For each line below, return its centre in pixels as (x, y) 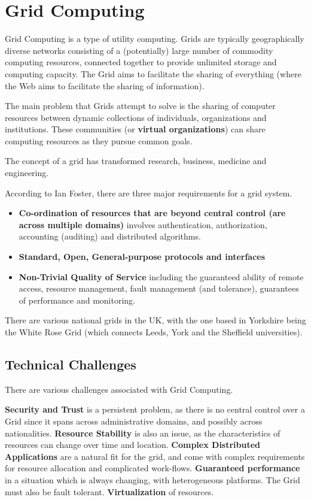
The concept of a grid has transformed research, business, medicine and (136, 161)
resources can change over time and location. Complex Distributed (133, 445)
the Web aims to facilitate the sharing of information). (105, 85)
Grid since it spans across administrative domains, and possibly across (134, 421)
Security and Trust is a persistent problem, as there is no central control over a (155, 409)
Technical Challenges (71, 364)
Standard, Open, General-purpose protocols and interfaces (142, 257)
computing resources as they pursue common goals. (99, 140)
